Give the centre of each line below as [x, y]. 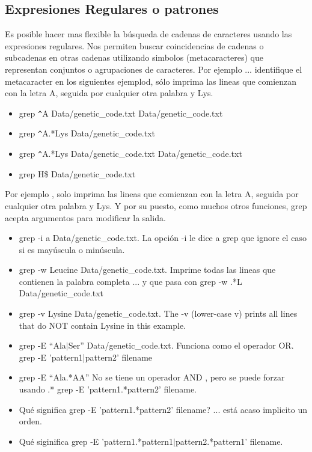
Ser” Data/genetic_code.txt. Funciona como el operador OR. [181, 345]
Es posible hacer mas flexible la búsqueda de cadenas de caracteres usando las [148, 34]
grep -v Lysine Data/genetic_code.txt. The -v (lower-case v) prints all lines [158, 313]
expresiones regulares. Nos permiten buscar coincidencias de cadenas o [134, 45]
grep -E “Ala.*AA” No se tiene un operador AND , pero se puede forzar [152, 377]
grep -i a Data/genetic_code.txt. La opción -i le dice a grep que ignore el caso [163, 238]
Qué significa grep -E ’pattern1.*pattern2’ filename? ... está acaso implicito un [163, 409]
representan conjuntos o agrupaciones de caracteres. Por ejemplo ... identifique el [154, 69]
